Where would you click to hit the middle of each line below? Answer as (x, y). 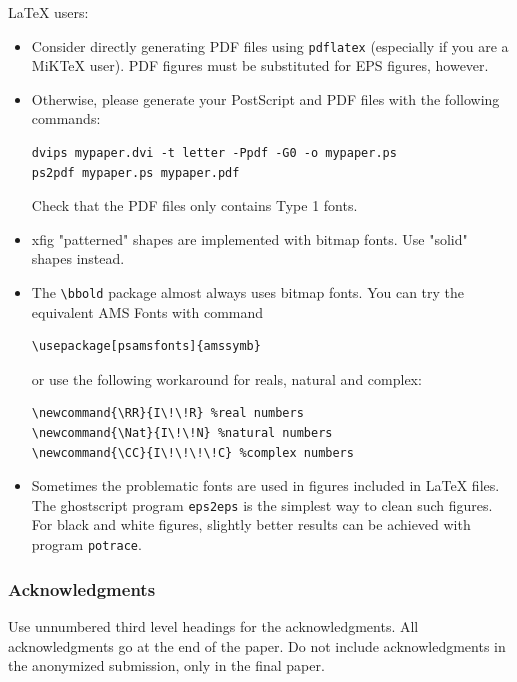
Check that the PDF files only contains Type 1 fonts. (194, 205)
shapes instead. (78, 258)
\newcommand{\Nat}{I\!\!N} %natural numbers (182, 433)
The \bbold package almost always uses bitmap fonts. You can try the (248, 292)
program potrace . (86, 544)
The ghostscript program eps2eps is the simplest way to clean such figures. (262, 504)
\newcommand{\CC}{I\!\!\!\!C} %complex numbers (192, 452)
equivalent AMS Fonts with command (147, 311)
